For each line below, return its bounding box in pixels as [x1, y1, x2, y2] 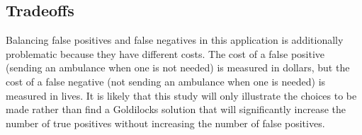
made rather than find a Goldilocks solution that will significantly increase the [6, 102, 346, 117]
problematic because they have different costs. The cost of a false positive [6, 46, 325, 61]
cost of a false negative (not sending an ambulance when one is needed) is [6, 74, 326, 88]
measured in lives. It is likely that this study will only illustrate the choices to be [6, 88, 357, 102]
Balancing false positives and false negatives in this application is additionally [6, 33, 344, 47]
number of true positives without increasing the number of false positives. [6, 115, 325, 130]
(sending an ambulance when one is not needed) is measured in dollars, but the [6, 60, 350, 75]
